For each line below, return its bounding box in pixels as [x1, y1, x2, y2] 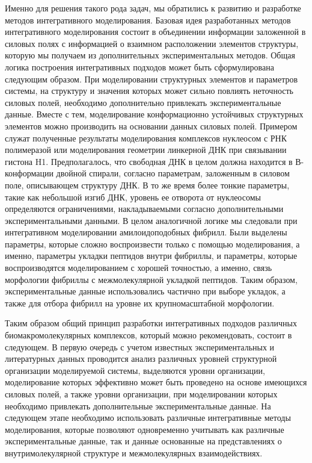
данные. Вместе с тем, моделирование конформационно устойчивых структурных [5, 108, 304, 120]
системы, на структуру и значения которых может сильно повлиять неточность [5, 84, 293, 97]
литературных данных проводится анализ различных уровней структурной [5, 352, 277, 365]
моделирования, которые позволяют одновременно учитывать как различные [5, 423, 284, 435]
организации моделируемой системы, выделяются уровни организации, [5, 364, 265, 376]
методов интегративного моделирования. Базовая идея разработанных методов [5, 13, 291, 26]
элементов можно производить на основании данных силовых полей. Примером [5, 119, 298, 132]
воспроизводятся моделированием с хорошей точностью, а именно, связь [5, 261, 272, 274]
